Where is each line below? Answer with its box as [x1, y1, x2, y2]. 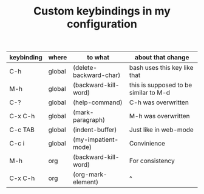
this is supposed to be [129, 81, 192, 89]
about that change [134, 53, 189, 62]
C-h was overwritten [129, 98, 189, 107]
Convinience [129, 139, 166, 148]
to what [87, 53, 110, 62]
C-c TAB [9, 125, 35, 134]
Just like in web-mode [129, 125, 194, 134]
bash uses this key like [129, 64, 194, 72]
